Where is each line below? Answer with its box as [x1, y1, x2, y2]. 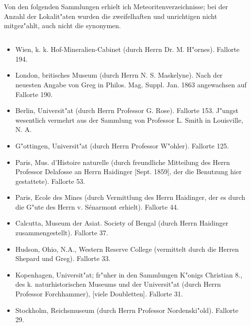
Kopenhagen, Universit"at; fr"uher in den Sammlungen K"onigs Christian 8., [15, 269, 243, 279]
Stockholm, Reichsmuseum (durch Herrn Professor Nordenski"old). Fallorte [15, 305, 238, 315]
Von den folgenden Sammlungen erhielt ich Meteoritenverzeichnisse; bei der [4, 1, 228, 11]
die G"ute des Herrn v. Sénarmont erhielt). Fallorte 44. [15, 201, 179, 212]
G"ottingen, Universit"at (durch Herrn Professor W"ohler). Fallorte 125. [15, 140, 229, 150]
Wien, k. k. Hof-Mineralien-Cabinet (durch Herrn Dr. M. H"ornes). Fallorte [15, 44, 240, 54]
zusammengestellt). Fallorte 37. [15, 228, 108, 238]
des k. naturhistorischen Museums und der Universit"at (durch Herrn [15, 279, 221, 289]
